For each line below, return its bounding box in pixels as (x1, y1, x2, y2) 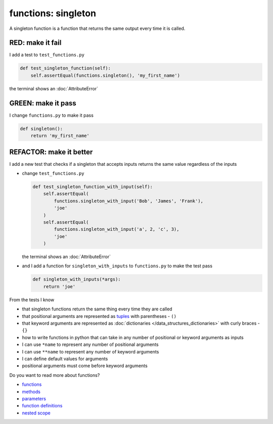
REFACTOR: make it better (9, 148, 93, 156)
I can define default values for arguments (22, 356, 108, 362)
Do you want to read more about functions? (9, 372, 100, 378)
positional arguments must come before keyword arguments (22, 363, 148, 369)
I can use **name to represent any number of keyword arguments (22, 348, 159, 355)
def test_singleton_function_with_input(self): (32, 184, 153, 190)
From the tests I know (9, 297, 55, 303)
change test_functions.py (22, 170, 84, 176)
